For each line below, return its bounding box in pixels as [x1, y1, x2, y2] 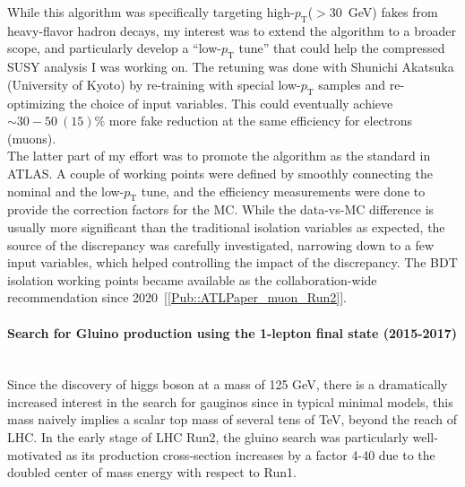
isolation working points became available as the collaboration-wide [7, 270, 377, 289]
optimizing [7, 93, 65, 112]
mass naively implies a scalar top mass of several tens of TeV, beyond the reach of [7, 410, 457, 429]
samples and [318, 74, 386, 93]
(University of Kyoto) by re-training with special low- [7, 74, 301, 93]
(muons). [7, 128, 56, 147]
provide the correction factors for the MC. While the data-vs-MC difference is [7, 200, 435, 219]
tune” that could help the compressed [238, 39, 445, 57]
